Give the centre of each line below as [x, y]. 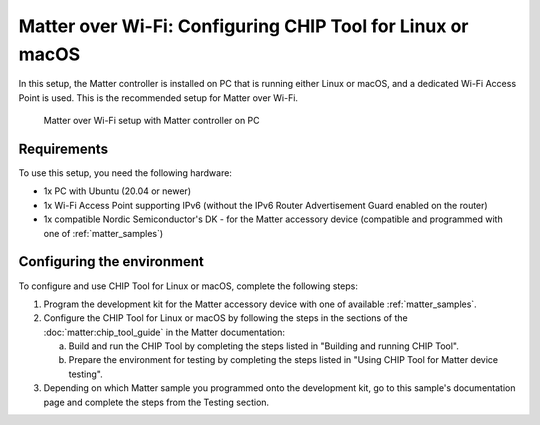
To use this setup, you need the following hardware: [125, 173]
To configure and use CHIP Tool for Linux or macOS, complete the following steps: [188, 286]
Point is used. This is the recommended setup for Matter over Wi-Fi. [158, 97]
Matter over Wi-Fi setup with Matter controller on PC [151, 121]
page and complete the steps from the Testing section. [156, 402]
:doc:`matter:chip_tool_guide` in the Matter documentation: [164, 332]
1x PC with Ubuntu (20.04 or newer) [117, 191]
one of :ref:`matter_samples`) [103, 233]
